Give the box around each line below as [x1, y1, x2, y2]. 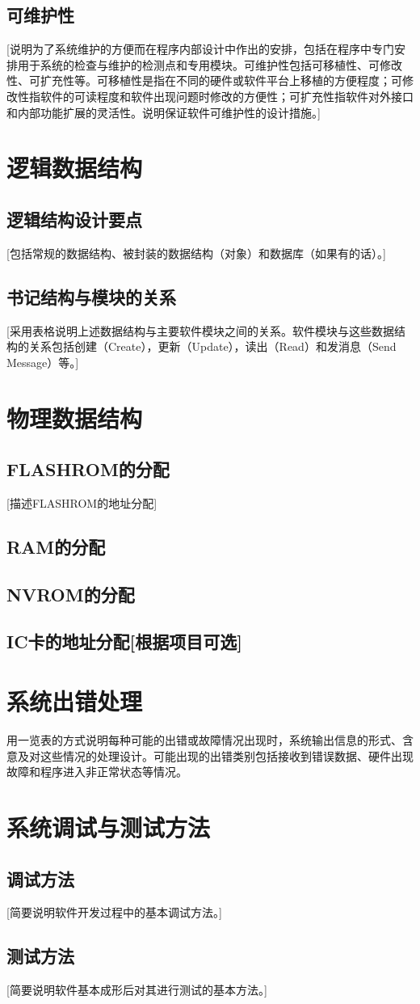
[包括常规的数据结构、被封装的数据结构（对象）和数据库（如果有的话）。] [6, 244, 386, 261]
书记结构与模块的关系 [6, 284, 176, 309]
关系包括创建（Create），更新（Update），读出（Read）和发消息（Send [28, 338, 397, 355]
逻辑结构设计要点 [6, 206, 142, 231]
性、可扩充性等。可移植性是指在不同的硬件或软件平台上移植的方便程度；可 [6, 72, 402, 89]
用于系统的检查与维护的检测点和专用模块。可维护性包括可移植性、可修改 [17, 56, 402, 73]
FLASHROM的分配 [6, 457, 170, 482]
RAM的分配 [6, 534, 106, 559]
